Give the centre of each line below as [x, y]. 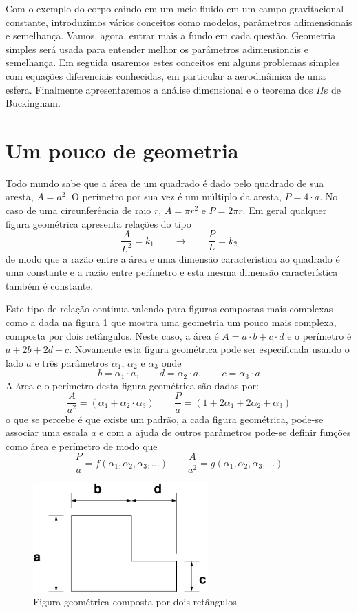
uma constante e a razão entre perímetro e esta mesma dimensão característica [172, 272]
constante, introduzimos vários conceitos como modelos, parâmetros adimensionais [179, 22]
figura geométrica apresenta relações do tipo [98, 223]
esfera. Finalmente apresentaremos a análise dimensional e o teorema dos [159, 89]
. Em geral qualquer [285, 210]
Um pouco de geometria [122, 150]
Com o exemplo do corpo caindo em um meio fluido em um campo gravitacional [175, 8]
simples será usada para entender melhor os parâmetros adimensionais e [157, 49]
